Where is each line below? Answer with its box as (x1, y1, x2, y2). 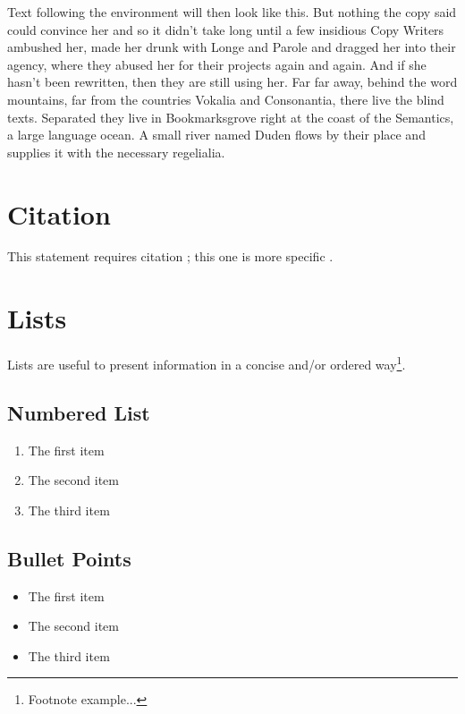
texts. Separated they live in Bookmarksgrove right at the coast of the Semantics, (7, 107, 454, 126)
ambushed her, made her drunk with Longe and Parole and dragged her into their (7, 38, 456, 56)
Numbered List (7, 398, 150, 426)
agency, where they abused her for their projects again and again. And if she (7, 55, 427, 73)
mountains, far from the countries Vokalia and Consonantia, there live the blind (7, 89, 444, 108)
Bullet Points (7, 544, 131, 572)
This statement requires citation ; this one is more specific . (7, 247, 334, 266)
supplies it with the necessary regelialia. (7, 142, 225, 161)
